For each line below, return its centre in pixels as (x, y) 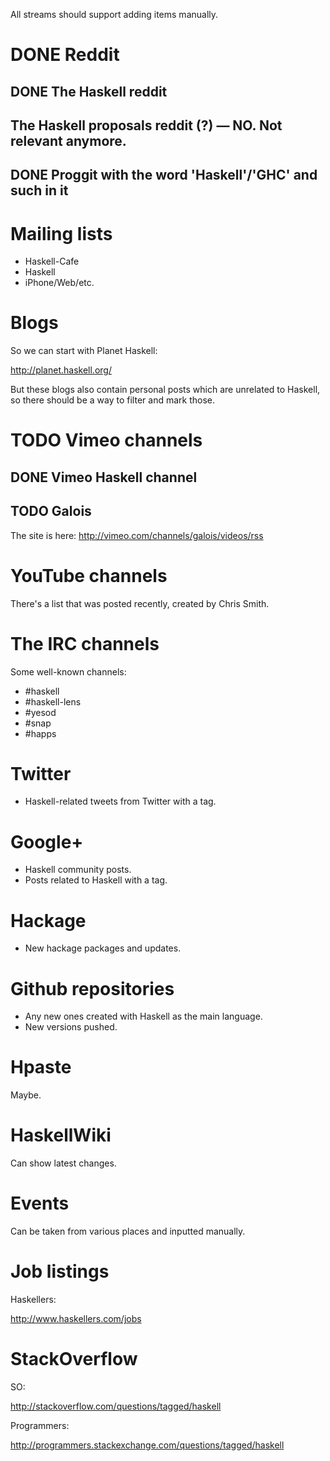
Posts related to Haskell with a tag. (96, 880)
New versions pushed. (71, 1027)
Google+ (47, 841)
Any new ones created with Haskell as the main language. (143, 1016)
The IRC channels (85, 643)
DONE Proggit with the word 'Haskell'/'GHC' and (164, 175)
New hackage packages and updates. (103, 948)
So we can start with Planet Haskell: (84, 351)
